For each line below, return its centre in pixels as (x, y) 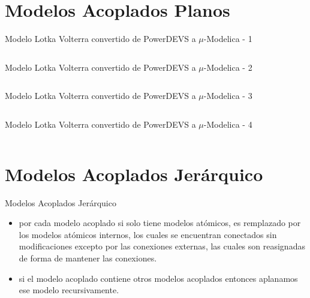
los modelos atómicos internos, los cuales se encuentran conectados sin (148, 234)
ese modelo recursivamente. (69, 290)
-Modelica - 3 (228, 96)
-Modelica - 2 (228, 67)
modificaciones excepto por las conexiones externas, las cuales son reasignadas (162, 246)
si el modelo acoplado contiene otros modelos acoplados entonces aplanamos (158, 278)
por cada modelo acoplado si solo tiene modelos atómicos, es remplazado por (160, 223)
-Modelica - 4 (228, 124)
